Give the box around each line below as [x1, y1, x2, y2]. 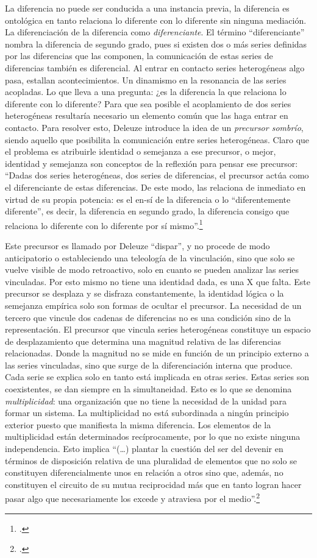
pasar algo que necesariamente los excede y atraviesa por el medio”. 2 [5, 490, 260, 505]
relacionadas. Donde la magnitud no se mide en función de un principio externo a [5, 347, 309, 359]
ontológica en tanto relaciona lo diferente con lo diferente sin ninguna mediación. [5, 13, 307, 26]
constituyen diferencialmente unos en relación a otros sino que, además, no [5, 466, 283, 479]
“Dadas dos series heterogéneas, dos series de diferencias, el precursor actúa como [5, 169, 309, 182]
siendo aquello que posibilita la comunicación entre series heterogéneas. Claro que [5, 133, 310, 146]
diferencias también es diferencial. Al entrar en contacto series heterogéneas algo [5, 61, 305, 74]
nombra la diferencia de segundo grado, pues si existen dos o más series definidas [5, 37, 307, 50]
